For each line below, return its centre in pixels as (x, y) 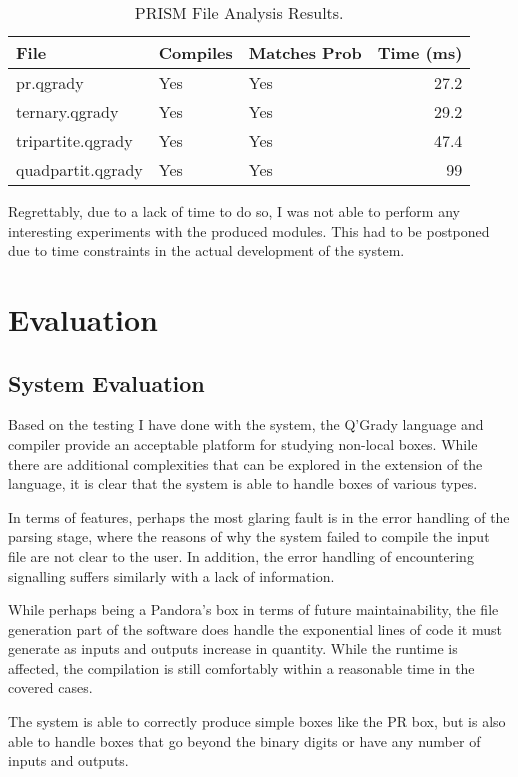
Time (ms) (420, 52)
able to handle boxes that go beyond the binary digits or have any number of (244, 740)
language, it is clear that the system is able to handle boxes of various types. (243, 483)
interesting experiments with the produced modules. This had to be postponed (249, 230)
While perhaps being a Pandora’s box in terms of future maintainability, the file (253, 609)
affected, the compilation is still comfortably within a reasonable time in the (241, 667)
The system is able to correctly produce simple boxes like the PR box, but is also (257, 721)
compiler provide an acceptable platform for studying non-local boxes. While (243, 443)
